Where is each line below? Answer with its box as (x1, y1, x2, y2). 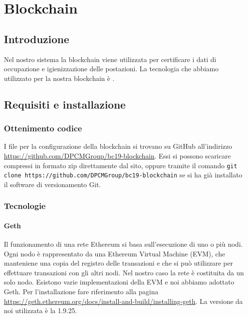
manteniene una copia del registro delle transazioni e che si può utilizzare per (4, 258, 233, 268)
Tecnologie (4, 200, 46, 212)
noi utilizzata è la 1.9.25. (4, 305, 77, 316)
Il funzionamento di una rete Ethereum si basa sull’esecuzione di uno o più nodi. (4, 239, 243, 249)
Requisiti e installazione (4, 96, 126, 111)
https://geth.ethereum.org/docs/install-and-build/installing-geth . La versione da (4, 296, 243, 306)
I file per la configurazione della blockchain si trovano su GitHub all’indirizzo (4, 141, 232, 151)
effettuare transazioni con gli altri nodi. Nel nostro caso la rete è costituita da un (4, 267, 244, 277)
